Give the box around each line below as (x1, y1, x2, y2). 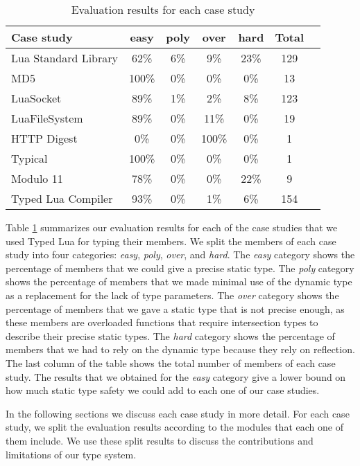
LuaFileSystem (11, 110, 83, 126)
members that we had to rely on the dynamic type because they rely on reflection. (6, 342, 355, 357)
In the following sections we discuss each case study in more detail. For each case (6, 406, 350, 420)
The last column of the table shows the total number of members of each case (6, 355, 336, 370)
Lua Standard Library (11, 50, 118, 66)
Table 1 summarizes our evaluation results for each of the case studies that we (6, 220, 338, 234)
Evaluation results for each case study (71, 1, 255, 17)
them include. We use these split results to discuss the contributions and (6, 433, 314, 447)
